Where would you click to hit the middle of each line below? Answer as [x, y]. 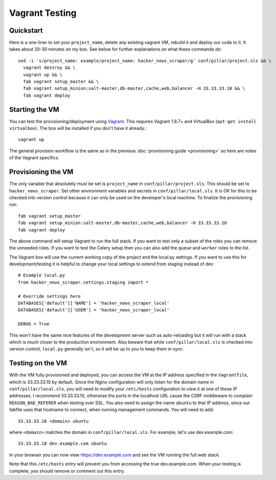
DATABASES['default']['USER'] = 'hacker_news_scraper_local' [94, 310]
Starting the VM [34, 109]
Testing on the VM [38, 363]
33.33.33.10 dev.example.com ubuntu [62, 444]
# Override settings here [50, 296]
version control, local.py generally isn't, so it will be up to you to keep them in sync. [97, 349]
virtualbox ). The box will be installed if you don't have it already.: [78, 128]
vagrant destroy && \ [49, 68]
